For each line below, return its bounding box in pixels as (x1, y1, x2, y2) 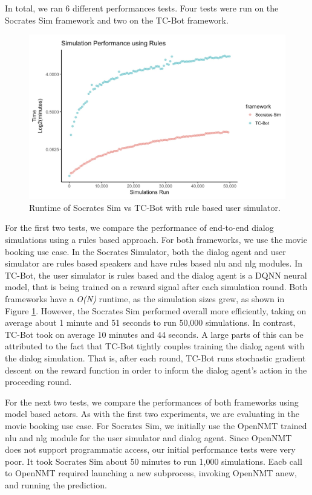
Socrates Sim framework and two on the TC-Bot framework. (5, 13, 229, 26)
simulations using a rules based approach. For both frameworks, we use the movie (5, 233, 307, 245)
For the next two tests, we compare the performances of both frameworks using (5, 395, 299, 408)
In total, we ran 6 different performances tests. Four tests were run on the (5, 2, 279, 14)
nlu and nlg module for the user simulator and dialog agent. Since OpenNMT (5, 431, 292, 444)
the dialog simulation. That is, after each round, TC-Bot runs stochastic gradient (5, 351, 306, 364)
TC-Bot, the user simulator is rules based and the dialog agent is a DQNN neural (5, 268, 307, 281)
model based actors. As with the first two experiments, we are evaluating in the (5, 407, 299, 420)
